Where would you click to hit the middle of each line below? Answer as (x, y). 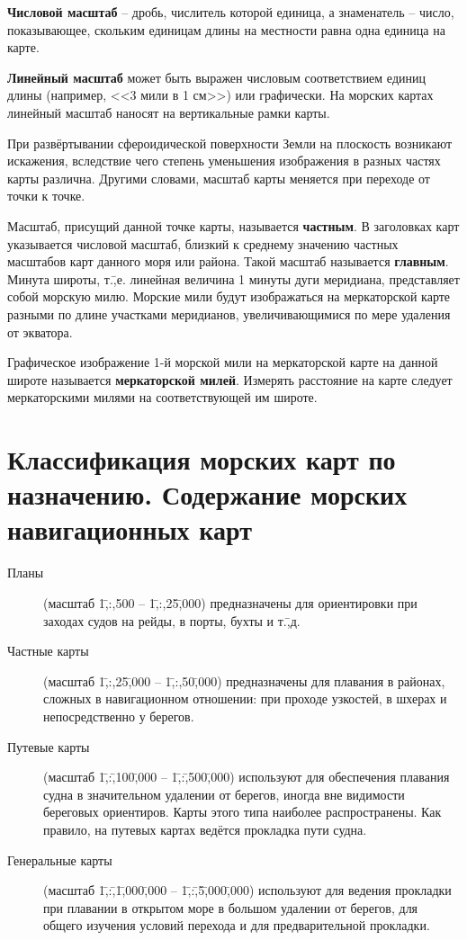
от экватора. (40, 331)
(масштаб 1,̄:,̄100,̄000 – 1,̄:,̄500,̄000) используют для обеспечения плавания (247, 777)
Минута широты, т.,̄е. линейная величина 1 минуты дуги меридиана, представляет (233, 278)
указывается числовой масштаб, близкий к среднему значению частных (203, 243)
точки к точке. (46, 196)
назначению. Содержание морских (207, 494)
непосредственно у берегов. (119, 716)
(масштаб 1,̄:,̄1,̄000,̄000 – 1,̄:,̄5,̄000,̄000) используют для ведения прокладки (247, 890)
